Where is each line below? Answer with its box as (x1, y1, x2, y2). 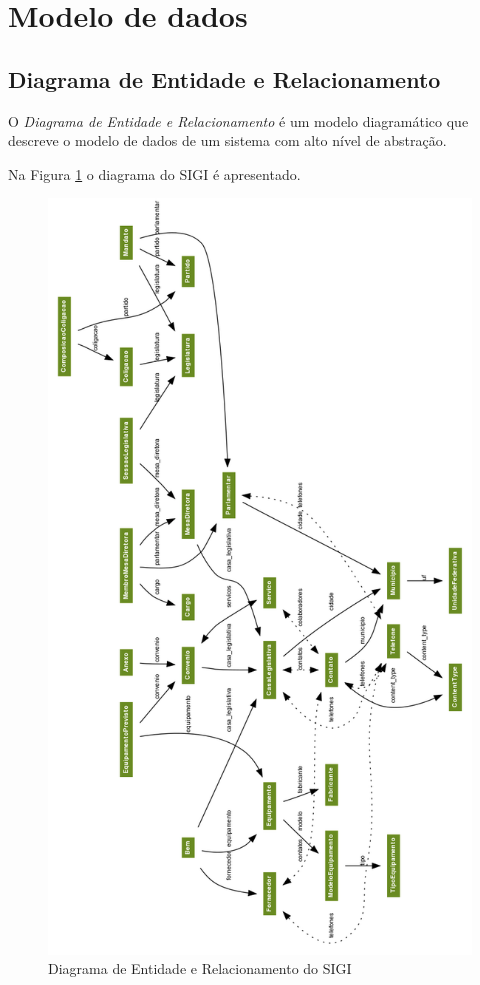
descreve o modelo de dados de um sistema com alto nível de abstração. (8, 130, 447, 151)
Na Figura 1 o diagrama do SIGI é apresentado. (8, 163, 301, 184)
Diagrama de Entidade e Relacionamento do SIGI (48, 958, 352, 979)
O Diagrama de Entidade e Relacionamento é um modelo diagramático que (8, 110, 469, 131)
